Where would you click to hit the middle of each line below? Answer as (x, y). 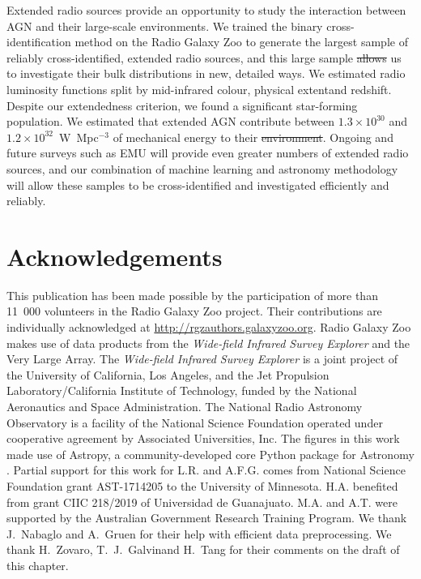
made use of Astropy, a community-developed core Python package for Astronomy (210, 454)
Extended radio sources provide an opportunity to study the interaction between (206, 10)
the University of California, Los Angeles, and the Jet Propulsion (168, 374)
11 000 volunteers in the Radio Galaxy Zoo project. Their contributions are (194, 311)
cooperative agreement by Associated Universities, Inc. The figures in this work (203, 438)
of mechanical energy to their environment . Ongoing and (253, 137)
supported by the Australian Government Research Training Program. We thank (207, 518)
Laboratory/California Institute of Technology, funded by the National (182, 390)
